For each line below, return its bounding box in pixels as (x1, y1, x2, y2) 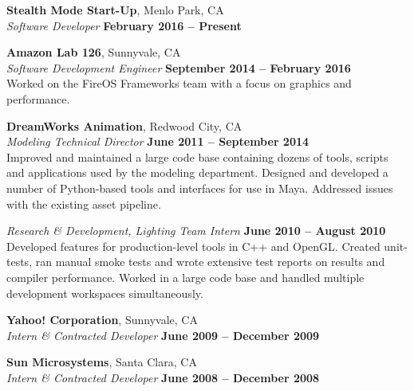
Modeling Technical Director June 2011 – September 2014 (6, 133, 310, 150)
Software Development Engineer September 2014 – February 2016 (6, 59, 351, 76)
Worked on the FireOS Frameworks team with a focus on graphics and (6, 75, 352, 92)
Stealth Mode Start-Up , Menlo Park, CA (6, 2, 224, 18)
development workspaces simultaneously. (6, 284, 203, 301)
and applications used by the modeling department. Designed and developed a (6, 164, 388, 181)
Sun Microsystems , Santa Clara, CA (6, 354, 197, 370)
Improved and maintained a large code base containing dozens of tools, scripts (6, 148, 388, 165)
